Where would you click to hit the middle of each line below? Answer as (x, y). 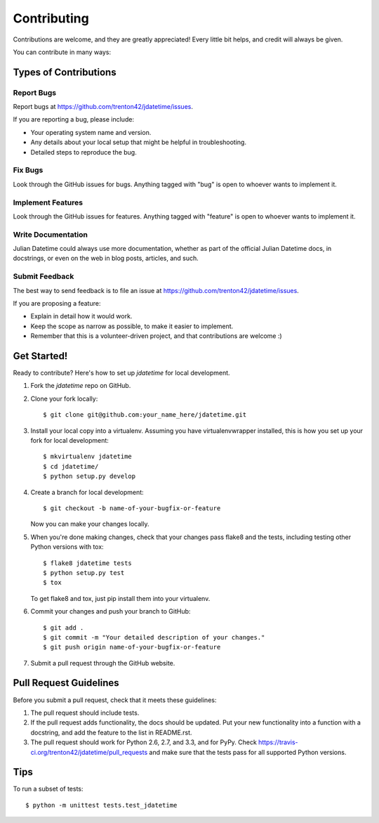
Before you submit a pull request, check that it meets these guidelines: (115, 700)
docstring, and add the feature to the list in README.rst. (111, 732)
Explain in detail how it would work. (81, 316)
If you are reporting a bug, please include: (74, 119)
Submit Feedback (44, 276)
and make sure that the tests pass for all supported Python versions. (248, 752)
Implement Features (48, 202)
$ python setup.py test (84, 572)
